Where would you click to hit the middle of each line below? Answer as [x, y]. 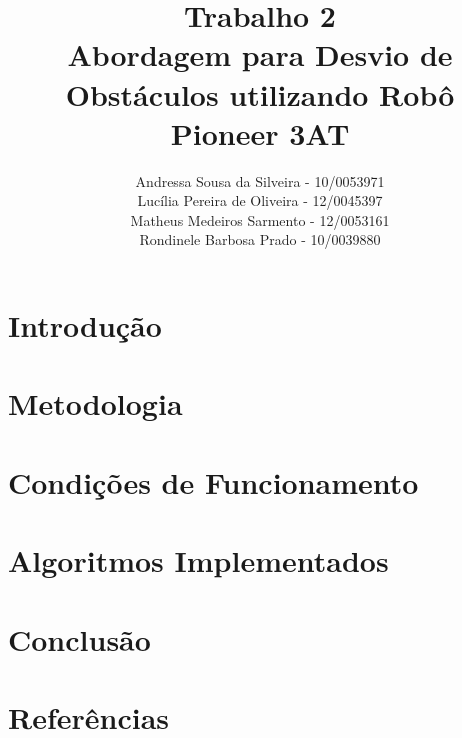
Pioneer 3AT [260, 132]
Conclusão [79, 638]
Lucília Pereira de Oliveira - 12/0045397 [260, 200]
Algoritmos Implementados [198, 560]
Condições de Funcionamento [213, 481]
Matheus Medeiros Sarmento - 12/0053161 [260, 219]
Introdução [85, 325]
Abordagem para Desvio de [260, 54]
